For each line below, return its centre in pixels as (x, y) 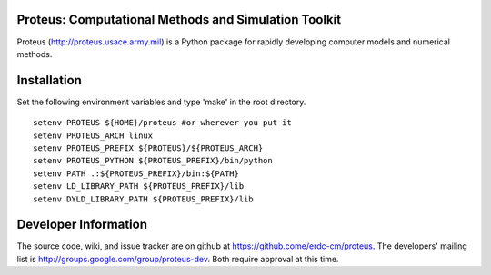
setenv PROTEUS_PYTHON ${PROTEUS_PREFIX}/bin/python (153, 161)
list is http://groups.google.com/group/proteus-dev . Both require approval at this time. (178, 259)
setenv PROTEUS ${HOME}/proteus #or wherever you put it (163, 123)
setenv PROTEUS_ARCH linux (93, 135)
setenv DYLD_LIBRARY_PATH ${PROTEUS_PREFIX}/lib (143, 199)
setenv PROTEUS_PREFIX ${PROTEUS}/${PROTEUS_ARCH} (148, 148)
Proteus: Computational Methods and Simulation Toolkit (179, 20)
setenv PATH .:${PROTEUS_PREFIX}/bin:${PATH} (136, 173)
